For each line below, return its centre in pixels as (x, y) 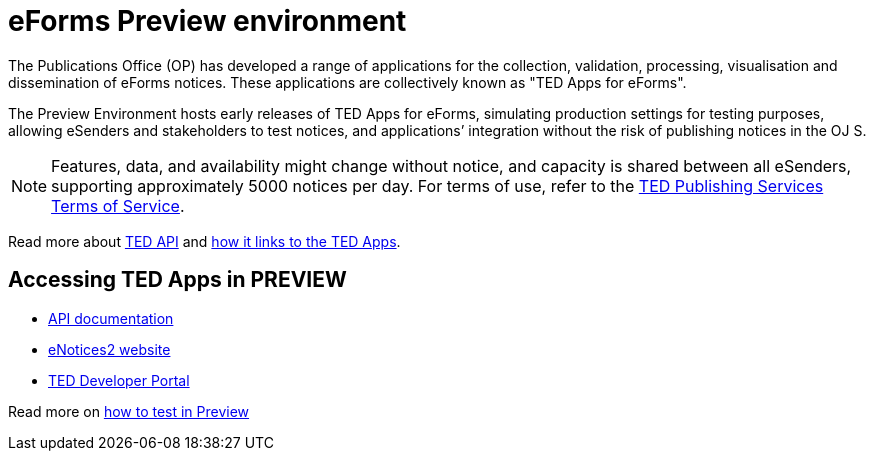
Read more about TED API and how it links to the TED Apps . (204, 241)
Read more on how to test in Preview (129, 411)
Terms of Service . (118, 205)
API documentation (111, 318)
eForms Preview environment (207, 21)
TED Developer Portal (119, 380)
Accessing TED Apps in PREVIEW (177, 280)
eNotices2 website (109, 349)
